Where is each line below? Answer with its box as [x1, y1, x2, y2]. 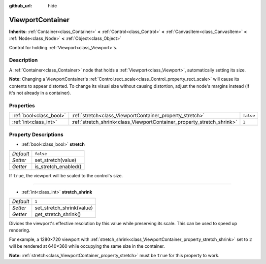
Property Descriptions [9, 131, 64, 138]
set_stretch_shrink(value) [34, 204, 93, 211]
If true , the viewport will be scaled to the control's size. [9, 173, 123, 179]
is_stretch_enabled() [34, 163, 82, 170]
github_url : [9, 3, 32, 8]
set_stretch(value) [34, 157, 76, 164]
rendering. [9, 227, 31, 233]
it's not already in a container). [9, 90, 71, 96]
